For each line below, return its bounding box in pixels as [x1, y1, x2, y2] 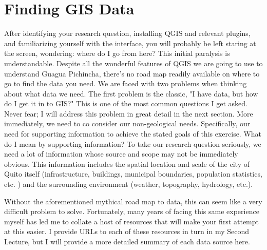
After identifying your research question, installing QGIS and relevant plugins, [4, 28, 251, 39]
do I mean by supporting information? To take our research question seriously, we [4, 138, 261, 149]
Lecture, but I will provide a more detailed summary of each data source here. [4, 236, 250, 246]
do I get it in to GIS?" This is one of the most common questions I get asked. [4, 98, 247, 109]
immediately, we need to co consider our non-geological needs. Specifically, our [4, 118, 251, 129]
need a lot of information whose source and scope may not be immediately [4, 148, 238, 159]
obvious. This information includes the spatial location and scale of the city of [4, 158, 250, 169]
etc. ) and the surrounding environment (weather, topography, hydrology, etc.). [4, 179, 253, 189]
